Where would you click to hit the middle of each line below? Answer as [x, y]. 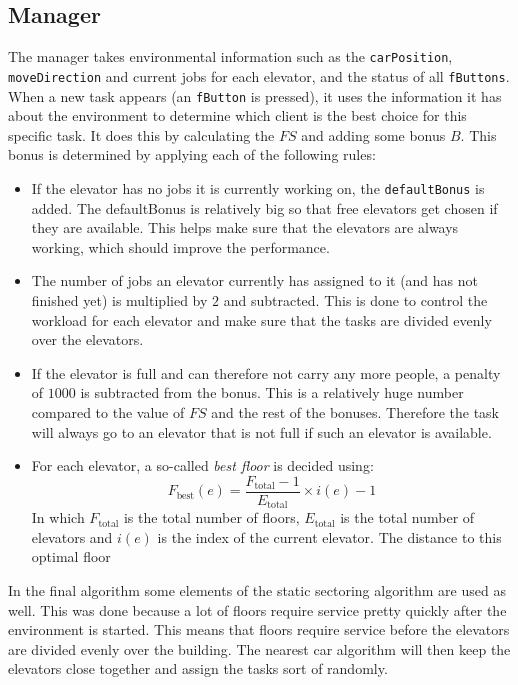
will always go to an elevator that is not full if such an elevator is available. [261, 431]
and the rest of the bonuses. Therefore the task [355, 411]
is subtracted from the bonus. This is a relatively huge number [272, 392]
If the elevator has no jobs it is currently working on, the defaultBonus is [258, 187]
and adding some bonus [373, 134]
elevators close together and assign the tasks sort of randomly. [198, 668]
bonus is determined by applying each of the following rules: [192, 154]
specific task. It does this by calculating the [141, 134]
